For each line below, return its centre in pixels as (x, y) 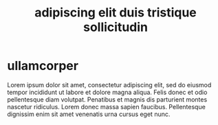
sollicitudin (116, 27)
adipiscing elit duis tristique (116, 13)
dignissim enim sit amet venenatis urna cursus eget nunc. (89, 114)
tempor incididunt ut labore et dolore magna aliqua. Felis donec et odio (107, 92)
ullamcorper (43, 66)
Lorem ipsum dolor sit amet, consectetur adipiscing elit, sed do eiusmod (109, 84)
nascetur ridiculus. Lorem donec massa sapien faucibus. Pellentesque (107, 106)
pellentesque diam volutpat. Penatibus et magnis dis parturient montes (107, 99)
